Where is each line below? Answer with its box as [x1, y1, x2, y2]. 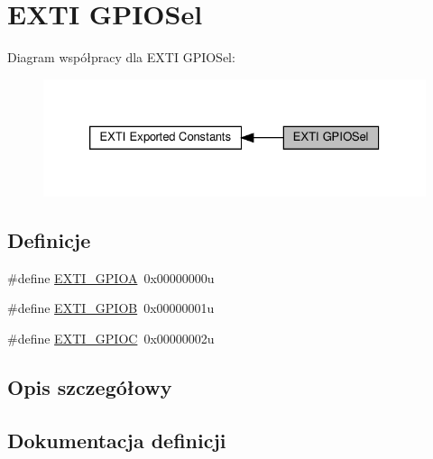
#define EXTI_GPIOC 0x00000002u [7, 329, 215, 348]
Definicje [7, 226, 91, 254]
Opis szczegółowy [7, 373, 172, 400]
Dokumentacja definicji [7, 426, 226, 454]
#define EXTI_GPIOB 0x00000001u [7, 298, 215, 317]
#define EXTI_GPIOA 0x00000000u [7, 268, 215, 287]
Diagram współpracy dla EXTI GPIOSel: [7, 48, 235, 67]
